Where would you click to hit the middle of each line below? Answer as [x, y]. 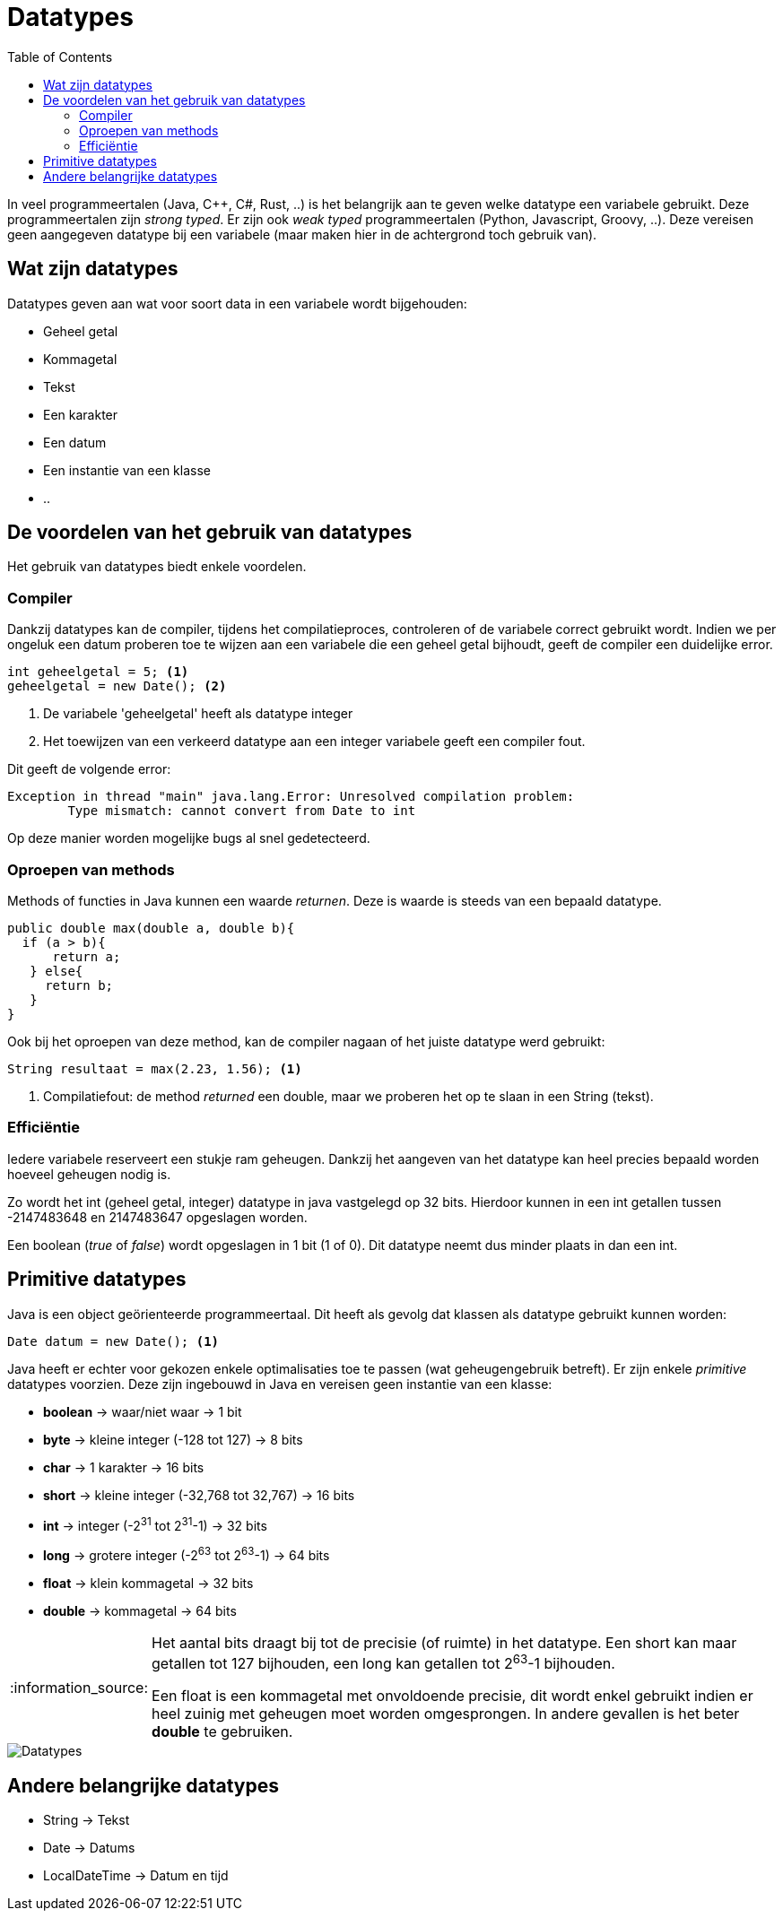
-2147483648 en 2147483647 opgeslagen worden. [157, 1217]
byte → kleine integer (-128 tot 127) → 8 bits [173, 1439]
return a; [87, 956]
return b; [79, 985]
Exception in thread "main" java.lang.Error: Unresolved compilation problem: [291, 797]
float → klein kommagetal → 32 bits [148, 1583]
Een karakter [81, 414]
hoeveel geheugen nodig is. [89, 1174]
